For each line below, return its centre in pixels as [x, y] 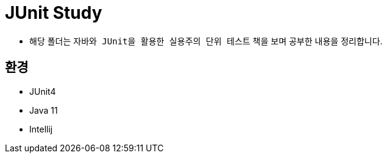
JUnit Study [54, 13]
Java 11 [44, 110]
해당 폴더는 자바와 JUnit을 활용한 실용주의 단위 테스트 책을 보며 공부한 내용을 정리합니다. [206, 41]
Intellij [41, 129]
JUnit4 [43, 91]
